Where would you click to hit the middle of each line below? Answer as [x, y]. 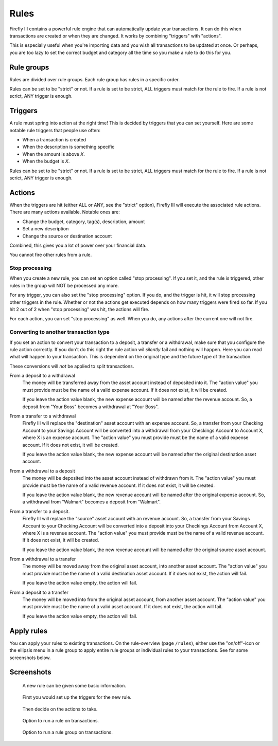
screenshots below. [30, 658]
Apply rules [29, 631]
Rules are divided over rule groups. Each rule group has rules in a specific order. [95, 79]
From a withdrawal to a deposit [42, 471]
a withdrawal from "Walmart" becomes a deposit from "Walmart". [92, 502]
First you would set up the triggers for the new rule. [77, 697]
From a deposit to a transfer [39, 592]
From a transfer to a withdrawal [43, 416]
